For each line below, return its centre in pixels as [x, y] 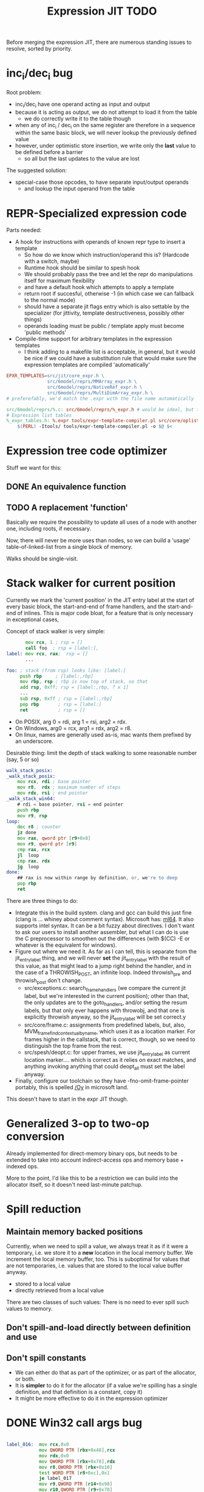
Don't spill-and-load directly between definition [99, 1328]
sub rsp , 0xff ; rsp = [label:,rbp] [66, 699]
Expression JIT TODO [102, 11]
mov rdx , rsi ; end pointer [53, 793]
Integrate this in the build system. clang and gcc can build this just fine [104, 912]
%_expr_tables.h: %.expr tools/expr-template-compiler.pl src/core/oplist [103, 421]
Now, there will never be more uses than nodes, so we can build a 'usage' [98, 540]
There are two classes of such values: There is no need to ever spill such [98, 1302]
